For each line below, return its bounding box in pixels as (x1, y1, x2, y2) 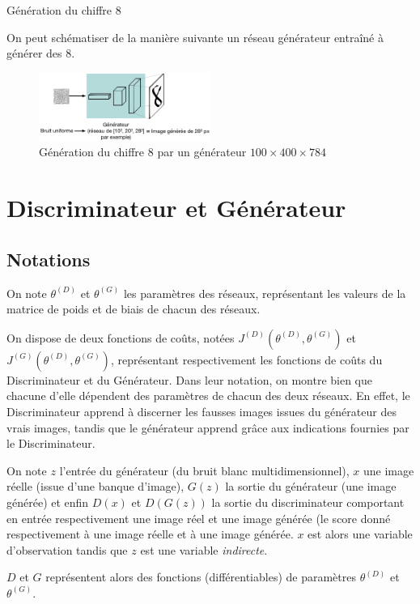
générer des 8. (6, 45, 75, 62)
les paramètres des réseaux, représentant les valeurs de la (123, 284, 406, 301)
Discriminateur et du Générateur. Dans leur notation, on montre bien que (6, 371, 373, 388)
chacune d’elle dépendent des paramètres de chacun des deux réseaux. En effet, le (6, 387, 410, 404)
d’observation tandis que (6, 541, 128, 558)
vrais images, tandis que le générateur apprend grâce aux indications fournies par (6, 419, 409, 436)
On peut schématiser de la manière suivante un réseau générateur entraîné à (6, 28, 384, 45)
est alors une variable (308, 525, 413, 542)
